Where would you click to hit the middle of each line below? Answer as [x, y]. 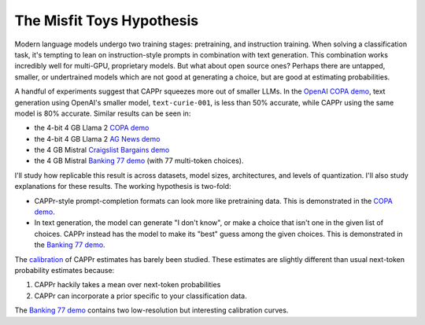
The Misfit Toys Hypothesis [107, 20]
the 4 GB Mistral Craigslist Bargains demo [102, 150]
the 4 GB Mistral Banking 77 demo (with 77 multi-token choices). [139, 161]
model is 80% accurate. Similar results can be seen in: [103, 113]
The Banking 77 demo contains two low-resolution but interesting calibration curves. [152, 310]
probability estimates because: [65, 270]
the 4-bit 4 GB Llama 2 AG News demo [97, 138]
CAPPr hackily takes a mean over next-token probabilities [128, 285]
